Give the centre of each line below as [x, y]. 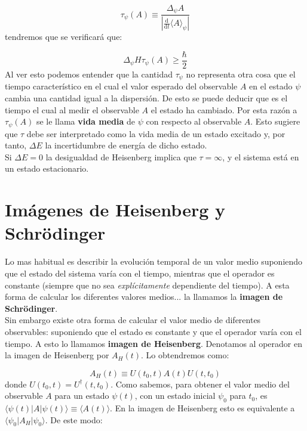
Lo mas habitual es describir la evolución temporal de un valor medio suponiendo [154, 261]
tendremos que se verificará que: [64, 37]
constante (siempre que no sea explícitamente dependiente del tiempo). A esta [147, 285]
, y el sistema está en [261, 156]
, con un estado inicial [175, 396]
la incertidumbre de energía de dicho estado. [126, 145]
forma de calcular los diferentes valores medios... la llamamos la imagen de [144, 297]
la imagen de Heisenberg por [57, 355]
